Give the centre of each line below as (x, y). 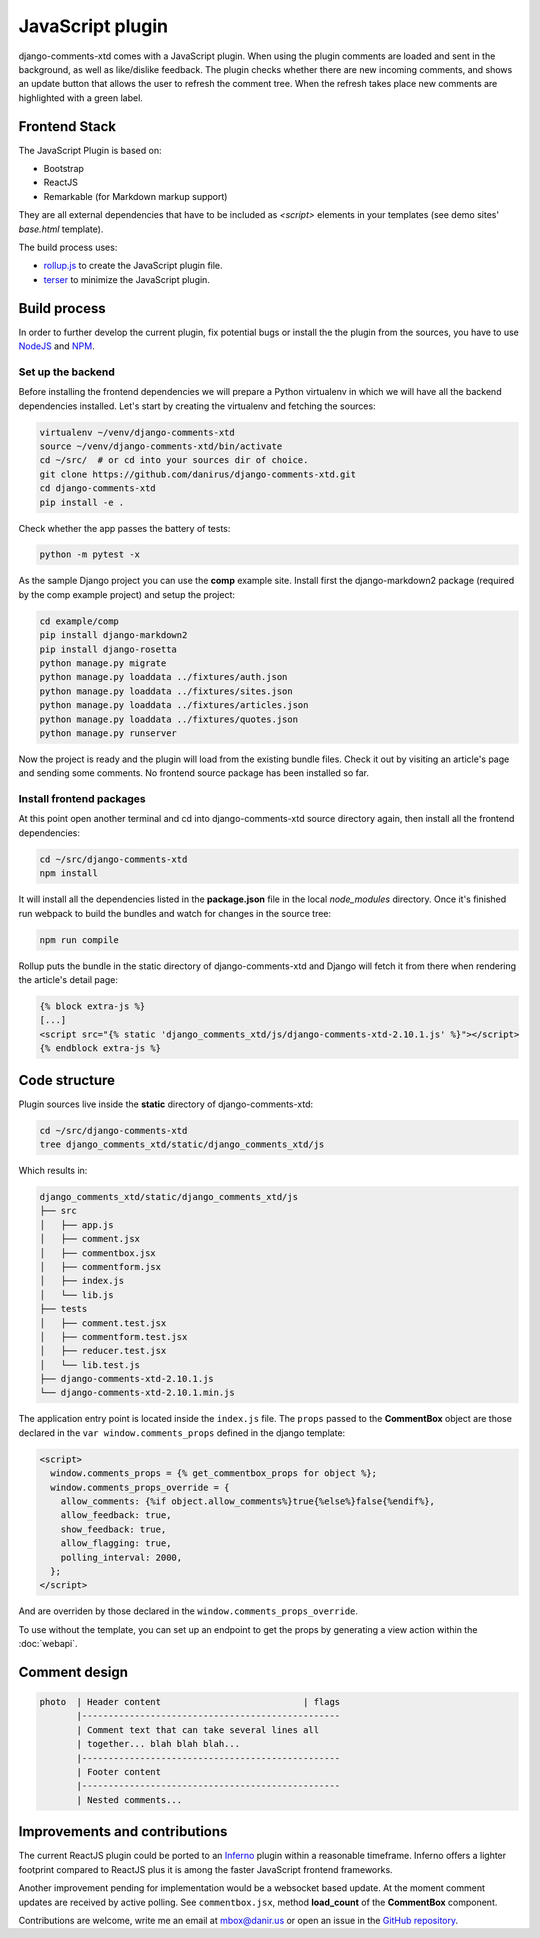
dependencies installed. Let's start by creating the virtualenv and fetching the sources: (197, 406)
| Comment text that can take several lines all (198, 1729)
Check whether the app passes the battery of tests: (124, 528)
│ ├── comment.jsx (89, 1239)
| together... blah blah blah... (158, 1744)
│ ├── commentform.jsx (100, 1266)
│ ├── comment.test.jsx (103, 1323)
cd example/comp (79, 621)
